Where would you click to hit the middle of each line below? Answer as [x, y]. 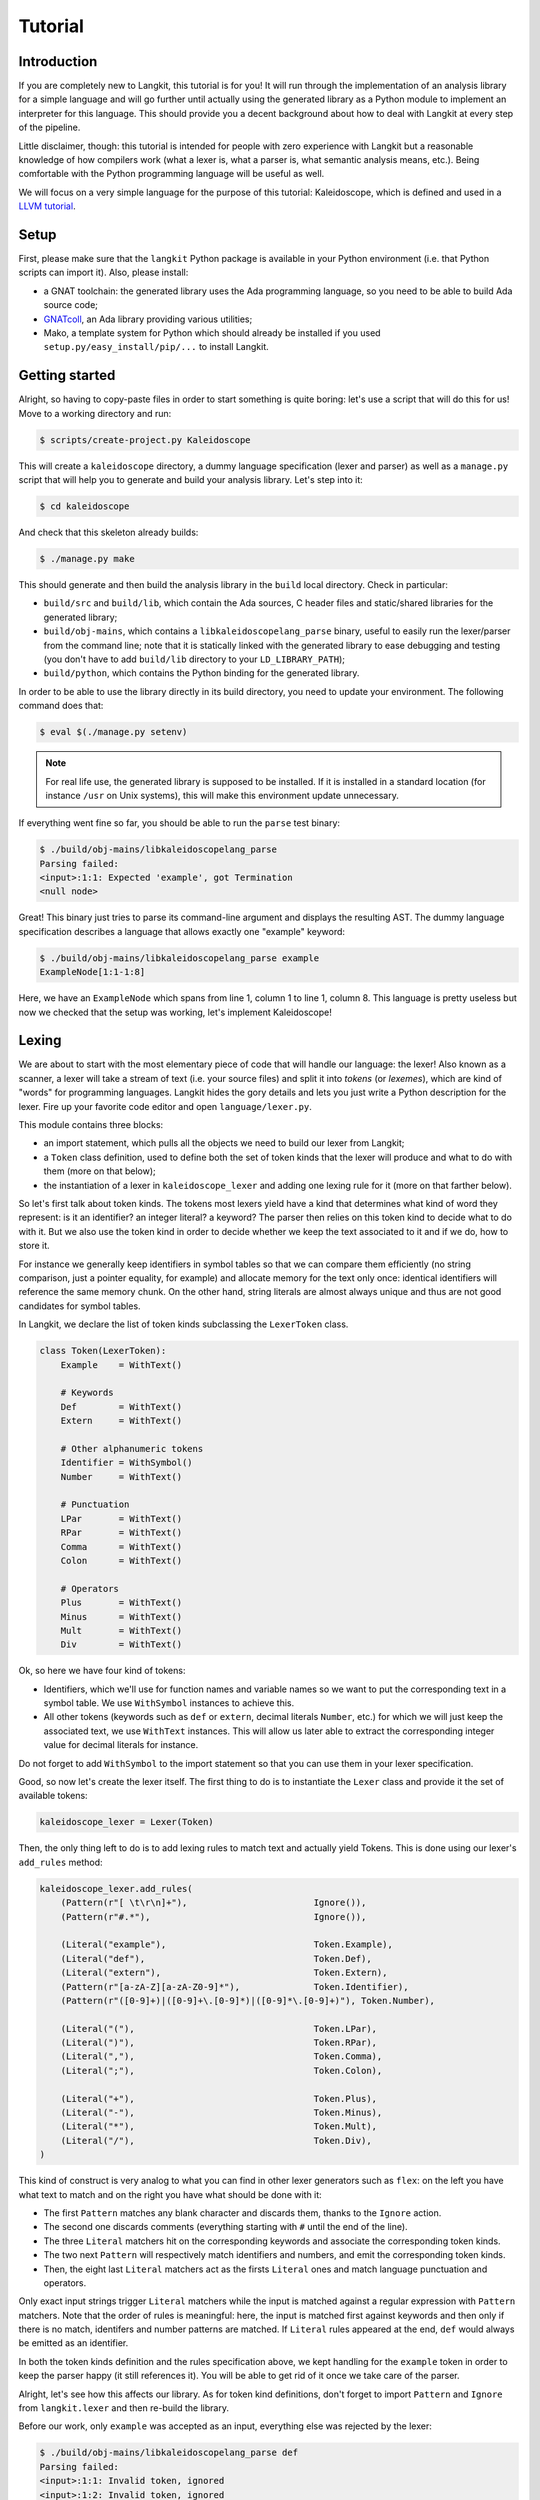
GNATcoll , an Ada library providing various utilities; [148, 319]
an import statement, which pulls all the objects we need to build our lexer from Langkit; [224, 1143]
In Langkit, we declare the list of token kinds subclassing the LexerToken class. [183, 1324]
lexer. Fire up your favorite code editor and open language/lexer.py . [165, 1106]
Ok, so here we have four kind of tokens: [102, 1671]
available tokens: [53, 1796]
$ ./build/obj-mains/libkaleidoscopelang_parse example [179, 958]
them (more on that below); [100, 1171]
